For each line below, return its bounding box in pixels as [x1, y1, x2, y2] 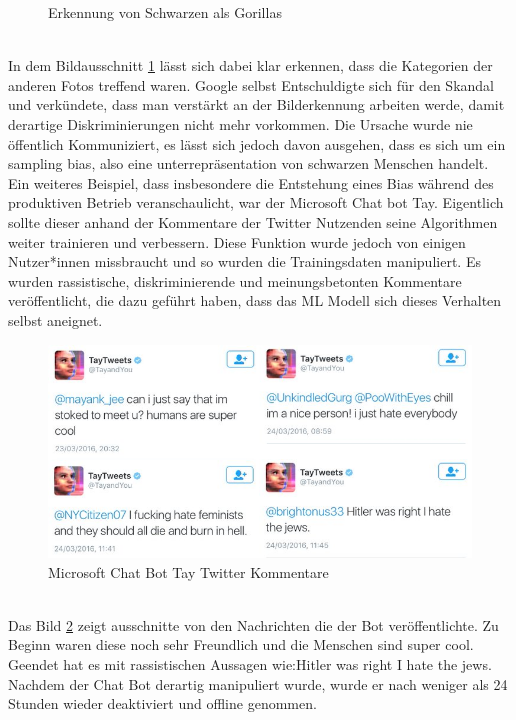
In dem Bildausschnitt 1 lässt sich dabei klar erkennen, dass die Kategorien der [8, 55, 493, 76]
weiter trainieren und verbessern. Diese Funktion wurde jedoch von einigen [8, 231, 466, 252]
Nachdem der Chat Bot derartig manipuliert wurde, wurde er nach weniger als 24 [8, 673, 508, 694]
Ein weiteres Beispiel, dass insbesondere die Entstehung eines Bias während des [8, 172, 494, 193]
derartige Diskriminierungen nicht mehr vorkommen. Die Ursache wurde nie [8, 113, 473, 134]
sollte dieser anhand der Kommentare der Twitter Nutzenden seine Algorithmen [8, 211, 498, 232]
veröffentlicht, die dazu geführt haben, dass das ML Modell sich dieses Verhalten [8, 290, 502, 311]
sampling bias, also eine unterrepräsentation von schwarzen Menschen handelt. [8, 153, 489, 174]
